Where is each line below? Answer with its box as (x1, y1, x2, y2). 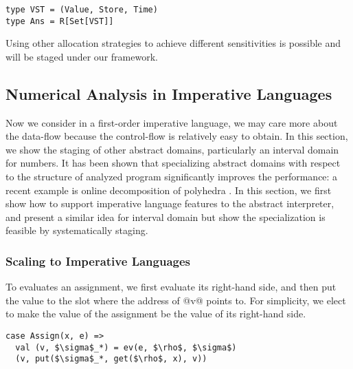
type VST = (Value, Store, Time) (5, 5, 158, 14)
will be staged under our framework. (5, 49, 158, 63)
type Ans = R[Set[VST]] (5, 16, 114, 26)
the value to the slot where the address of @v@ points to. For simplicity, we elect (5, 293, 346, 307)
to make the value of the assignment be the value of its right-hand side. (5, 306, 306, 321)
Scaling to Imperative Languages (5, 252, 191, 269)
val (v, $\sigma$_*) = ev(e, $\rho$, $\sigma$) (15, 342, 237, 352)
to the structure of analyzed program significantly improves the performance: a (5, 169, 338, 184)
